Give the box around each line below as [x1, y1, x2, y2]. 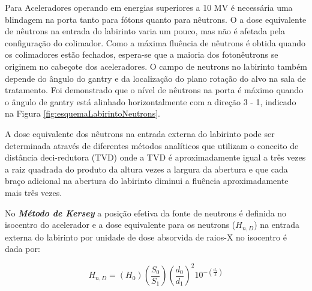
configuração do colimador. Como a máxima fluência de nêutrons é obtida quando [5, 36, 306, 49]
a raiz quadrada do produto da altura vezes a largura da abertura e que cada [5, 162, 288, 175]
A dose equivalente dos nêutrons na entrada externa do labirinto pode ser [5, 127, 275, 139]
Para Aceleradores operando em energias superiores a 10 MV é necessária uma [5, 1, 293, 13]
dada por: [5, 242, 40, 255]
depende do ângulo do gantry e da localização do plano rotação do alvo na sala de [5, 72, 306, 84]
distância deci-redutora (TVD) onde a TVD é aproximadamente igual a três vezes [5, 151, 306, 164]
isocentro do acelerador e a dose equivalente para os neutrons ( [5, 218, 236, 231]
